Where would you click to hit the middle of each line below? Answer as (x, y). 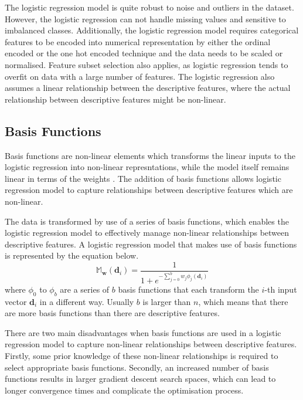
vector (16, 301)
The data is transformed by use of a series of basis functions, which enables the (147, 221)
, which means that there (243, 301)
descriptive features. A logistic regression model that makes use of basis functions (151, 244)
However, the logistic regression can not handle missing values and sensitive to (145, 18)
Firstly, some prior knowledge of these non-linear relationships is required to (142, 355)
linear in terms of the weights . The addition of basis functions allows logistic (143, 178)
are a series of (85, 289)
